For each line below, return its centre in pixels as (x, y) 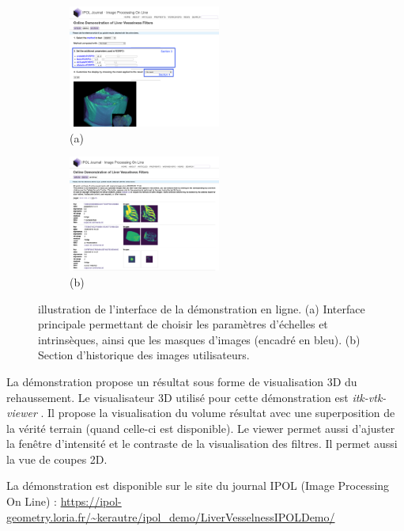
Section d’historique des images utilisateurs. (144, 355)
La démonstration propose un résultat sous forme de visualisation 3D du (182, 381)
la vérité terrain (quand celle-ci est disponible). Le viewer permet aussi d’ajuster (201, 428)
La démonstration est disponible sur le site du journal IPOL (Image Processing (198, 485)
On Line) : (32, 501)
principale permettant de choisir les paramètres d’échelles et (183, 324)
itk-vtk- (369, 397)
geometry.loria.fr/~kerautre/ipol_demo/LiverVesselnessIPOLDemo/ (171, 516)
